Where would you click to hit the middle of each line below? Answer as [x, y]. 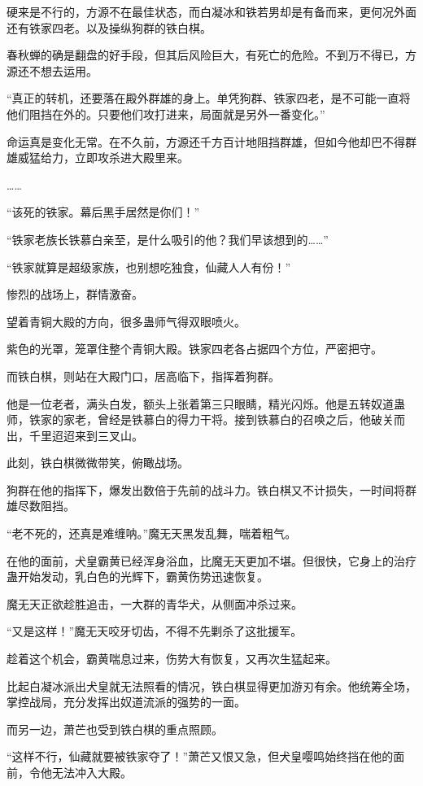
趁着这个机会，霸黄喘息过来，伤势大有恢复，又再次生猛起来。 [172, 659]
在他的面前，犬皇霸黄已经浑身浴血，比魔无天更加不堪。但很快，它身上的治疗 [211, 560]
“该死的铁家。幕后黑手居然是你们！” [103, 212]
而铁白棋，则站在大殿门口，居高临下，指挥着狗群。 [143, 376]
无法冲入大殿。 [92, 772]
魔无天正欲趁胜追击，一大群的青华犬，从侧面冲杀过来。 [155, 603]
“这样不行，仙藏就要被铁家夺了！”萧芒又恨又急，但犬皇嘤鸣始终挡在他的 [200, 756]
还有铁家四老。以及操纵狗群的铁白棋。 [109, 27]
